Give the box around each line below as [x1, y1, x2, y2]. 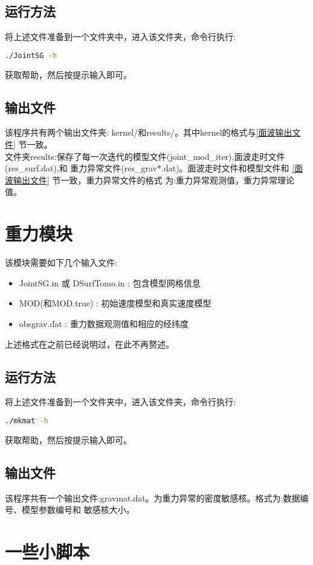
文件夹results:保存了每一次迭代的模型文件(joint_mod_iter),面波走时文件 [5, 150, 285, 162]
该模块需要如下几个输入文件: [5, 256, 117, 269]
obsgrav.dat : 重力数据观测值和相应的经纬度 [19, 317, 189, 329]
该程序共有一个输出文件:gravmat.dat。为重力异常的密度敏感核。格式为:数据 [5, 491, 300, 504]
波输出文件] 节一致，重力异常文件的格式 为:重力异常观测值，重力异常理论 [5, 173, 295, 186]
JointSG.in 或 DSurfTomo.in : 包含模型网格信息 [19, 276, 201, 289]
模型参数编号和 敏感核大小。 [21, 503, 135, 516]
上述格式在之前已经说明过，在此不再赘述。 [5, 337, 174, 350]
